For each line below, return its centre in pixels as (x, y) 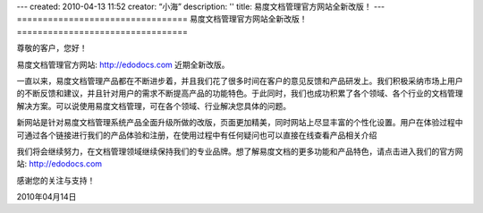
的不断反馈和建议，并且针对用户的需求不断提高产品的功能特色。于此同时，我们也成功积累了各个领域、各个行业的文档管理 (240, 93)
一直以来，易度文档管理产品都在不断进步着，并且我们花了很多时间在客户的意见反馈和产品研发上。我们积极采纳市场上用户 (240, 81)
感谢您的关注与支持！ (56, 180)
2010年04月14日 (47, 197)
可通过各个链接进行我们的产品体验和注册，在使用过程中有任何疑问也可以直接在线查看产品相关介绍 (197, 135)
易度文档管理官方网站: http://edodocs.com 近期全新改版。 (123, 64)
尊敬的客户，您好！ (52, 48)
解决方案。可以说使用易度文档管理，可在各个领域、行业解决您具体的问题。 (153, 106)
